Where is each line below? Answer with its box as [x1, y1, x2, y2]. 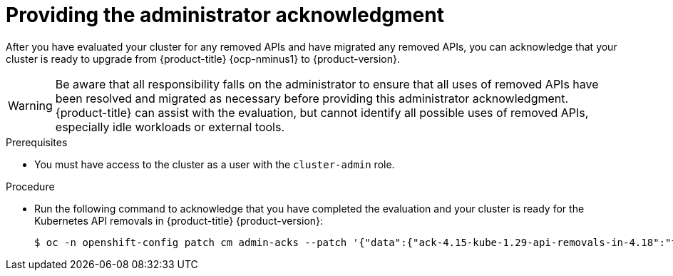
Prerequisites [6, 136, 68, 148]
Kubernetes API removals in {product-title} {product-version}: [34, 214, 324, 227]
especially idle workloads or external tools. [55, 119, 285, 134]
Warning [8, 98, 53, 113]
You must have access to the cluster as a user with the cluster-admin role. [34, 158, 395, 170]
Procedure [6, 180, 55, 193]
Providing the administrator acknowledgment [6, 3, 444, 27]
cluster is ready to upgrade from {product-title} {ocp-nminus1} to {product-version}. [6, 52, 400, 65]
